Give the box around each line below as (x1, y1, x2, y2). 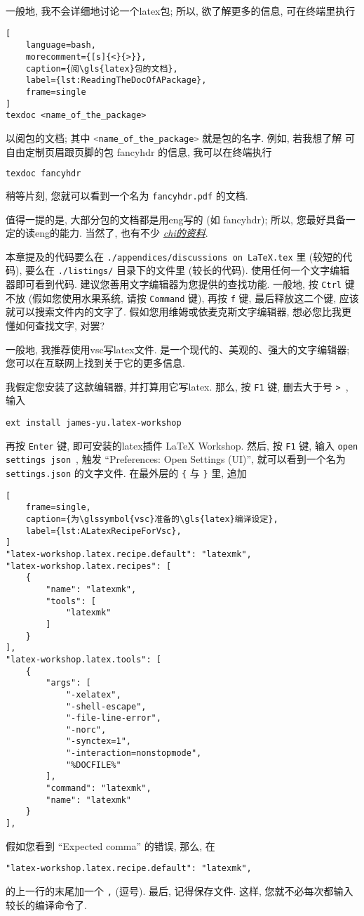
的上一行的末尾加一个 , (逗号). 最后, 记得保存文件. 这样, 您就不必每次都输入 (6, 883, 353, 898)
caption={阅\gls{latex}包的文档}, (25, 63, 178, 74)
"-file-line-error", (65, 713, 161, 724)
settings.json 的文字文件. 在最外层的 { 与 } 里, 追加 (6, 466, 247, 480)
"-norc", (65, 724, 107, 735)
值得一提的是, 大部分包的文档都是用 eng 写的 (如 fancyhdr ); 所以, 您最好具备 (6, 211, 346, 226)
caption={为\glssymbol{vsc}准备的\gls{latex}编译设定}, (25, 514, 278, 524)
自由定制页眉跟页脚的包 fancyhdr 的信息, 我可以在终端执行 (6, 144, 272, 159)
